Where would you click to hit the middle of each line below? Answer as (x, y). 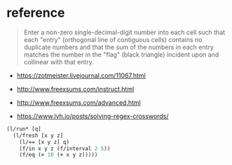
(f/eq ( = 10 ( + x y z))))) (59, 155)
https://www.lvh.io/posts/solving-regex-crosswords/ (93, 116)
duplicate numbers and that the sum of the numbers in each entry (119, 47)
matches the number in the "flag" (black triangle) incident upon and (121, 55)
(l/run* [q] (24, 129)
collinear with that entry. (59, 62)
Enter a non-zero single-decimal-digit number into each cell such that (124, 32)
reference (36, 13)
